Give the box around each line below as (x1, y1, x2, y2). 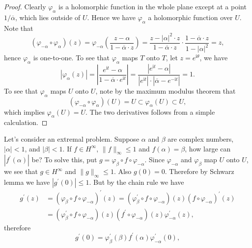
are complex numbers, (168, 133, 234, 144)
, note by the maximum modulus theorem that (95, 85, 236, 96)
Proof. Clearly (4, 1, 46, 11)
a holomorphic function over (148, 12, 233, 22)
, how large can (185, 143, 231, 153)
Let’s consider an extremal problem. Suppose (4, 133, 140, 144)
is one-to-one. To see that (33, 52, 110, 63)
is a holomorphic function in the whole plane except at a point (58, 1, 247, 11)
